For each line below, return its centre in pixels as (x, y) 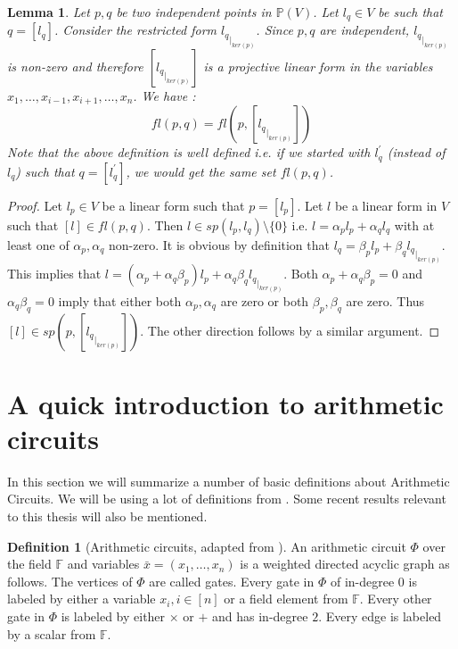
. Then (165, 225)
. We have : (164, 95)
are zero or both (265, 300)
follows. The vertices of (70, 581)
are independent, (364, 30)
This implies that (54, 274)
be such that (411, 12)
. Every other (396, 599)
